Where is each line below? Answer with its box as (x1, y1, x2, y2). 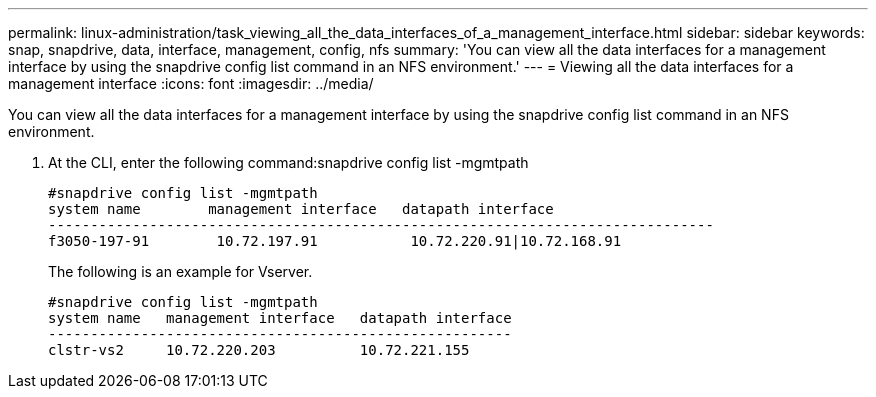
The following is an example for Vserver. (48, 263, 313, 280)
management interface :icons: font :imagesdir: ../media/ (8, 75, 374, 92)
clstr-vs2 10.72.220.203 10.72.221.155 (48, 342, 470, 358)
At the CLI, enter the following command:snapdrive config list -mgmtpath (48, 154, 529, 171)
